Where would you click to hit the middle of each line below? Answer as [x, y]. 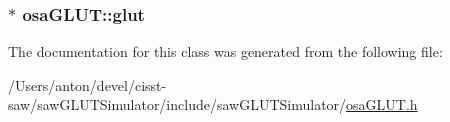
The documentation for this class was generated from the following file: [225, 51]
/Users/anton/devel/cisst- [87, 84]
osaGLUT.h [382, 104]
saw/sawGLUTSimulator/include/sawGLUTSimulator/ [177, 104]
